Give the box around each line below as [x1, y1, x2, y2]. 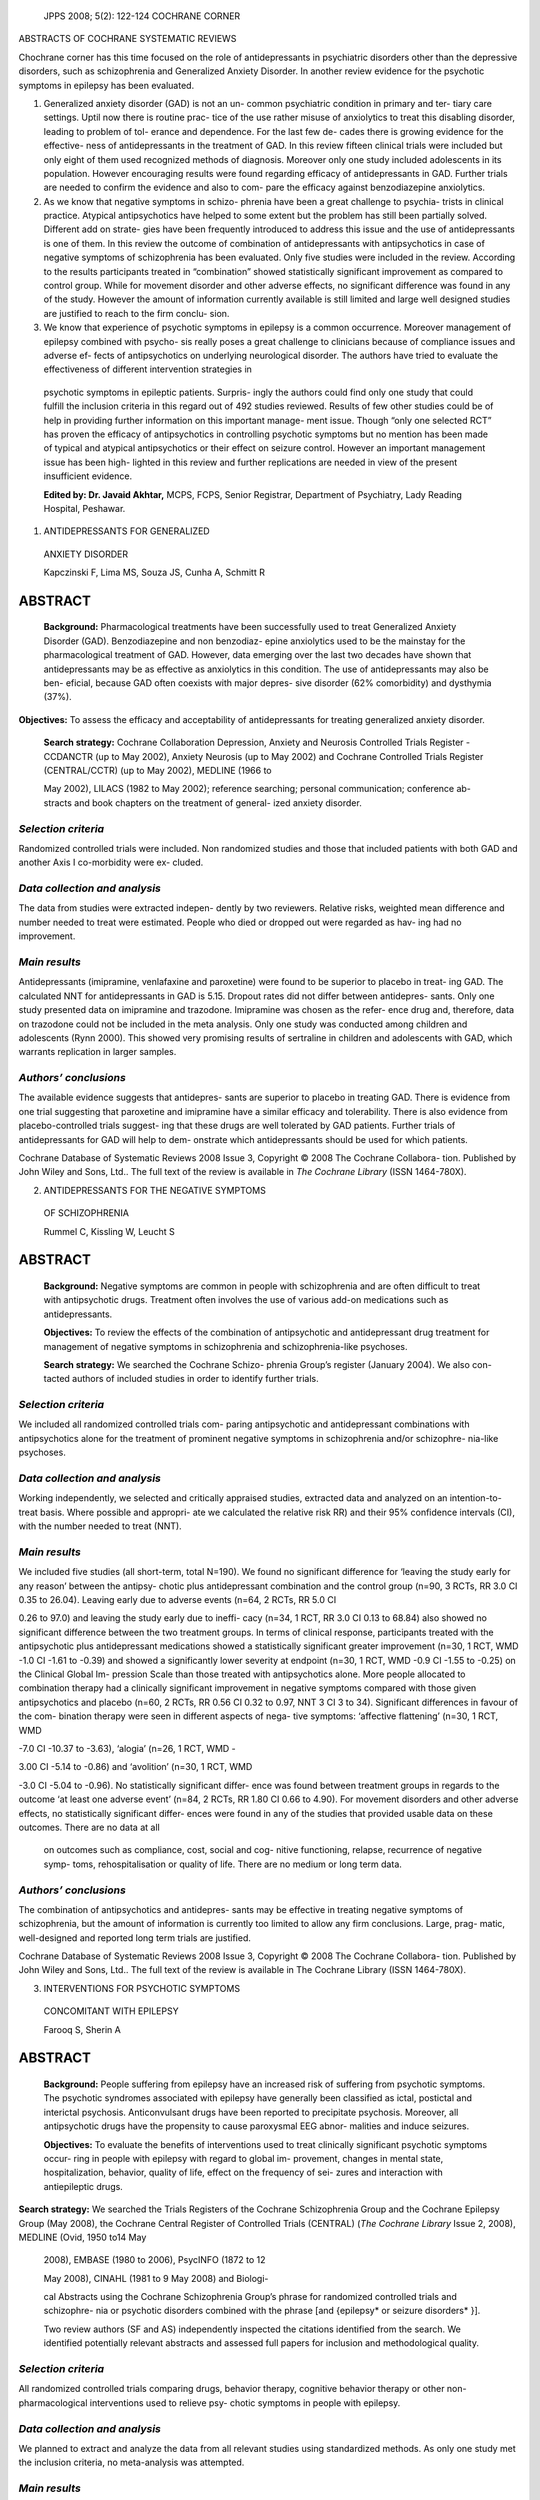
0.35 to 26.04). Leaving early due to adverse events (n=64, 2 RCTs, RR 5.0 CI [18, 1594, 337, 1606]
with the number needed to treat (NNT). [18, 1520, 182, 1532]
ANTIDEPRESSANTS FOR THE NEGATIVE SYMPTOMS [43, 1184, 267, 1196]
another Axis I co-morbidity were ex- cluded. [18, 856, 204, 869]
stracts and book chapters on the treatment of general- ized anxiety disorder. [43, 796, 362, 809]
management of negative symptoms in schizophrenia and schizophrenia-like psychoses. [43, 1340, 408, 1352]
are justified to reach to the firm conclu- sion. [43, 307, 230, 319]
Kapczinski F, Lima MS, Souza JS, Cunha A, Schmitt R [43, 566, 265, 579]
